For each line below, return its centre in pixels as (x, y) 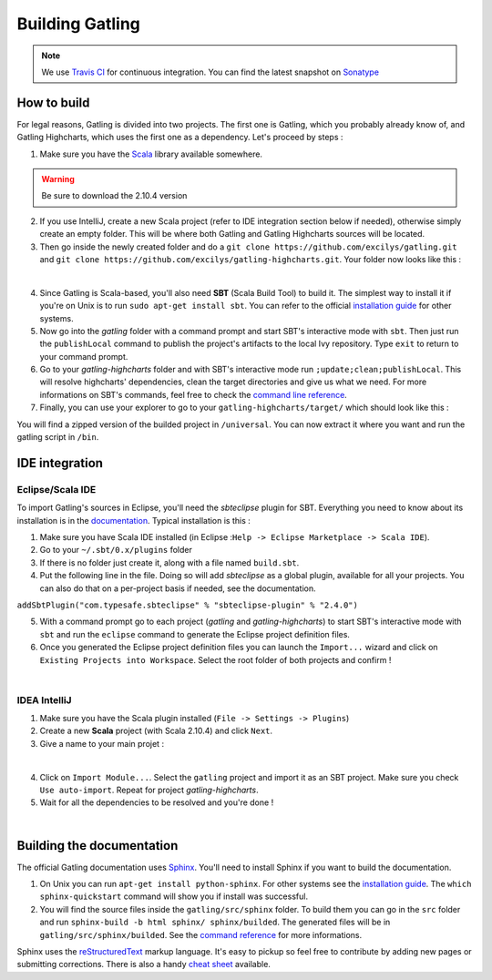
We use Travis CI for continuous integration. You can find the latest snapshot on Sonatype (210, 72)
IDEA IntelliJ (44, 699)
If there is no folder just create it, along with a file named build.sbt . (169, 562)
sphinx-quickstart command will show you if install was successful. (174, 896)
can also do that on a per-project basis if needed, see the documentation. (178, 588)
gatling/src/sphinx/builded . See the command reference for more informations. (201, 934)
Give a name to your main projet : (102, 743)
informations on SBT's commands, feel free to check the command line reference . (194, 394)
